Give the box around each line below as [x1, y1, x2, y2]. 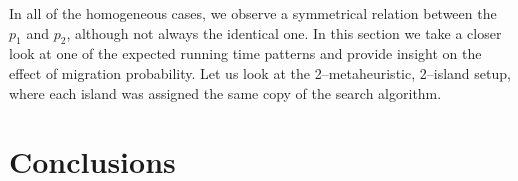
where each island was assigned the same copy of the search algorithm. [9, 82, 442, 103]
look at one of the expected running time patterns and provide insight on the [9, 43, 482, 64]
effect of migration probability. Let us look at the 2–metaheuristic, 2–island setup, [9, 62, 511, 83]
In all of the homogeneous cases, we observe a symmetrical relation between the [9, 3, 497, 23]
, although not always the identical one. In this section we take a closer [66, 22, 502, 43]
